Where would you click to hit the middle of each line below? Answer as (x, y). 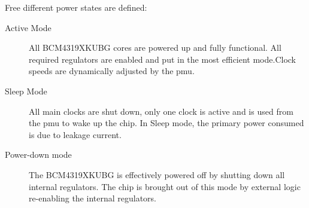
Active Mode (28, 27)
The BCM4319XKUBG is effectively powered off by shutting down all (157, 174)
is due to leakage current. (75, 134)
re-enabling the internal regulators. (93, 198)
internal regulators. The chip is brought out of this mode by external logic (165, 186)
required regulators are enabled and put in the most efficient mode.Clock (163, 59)
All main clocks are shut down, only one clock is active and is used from (161, 111)
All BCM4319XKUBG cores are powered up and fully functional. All (155, 48)
